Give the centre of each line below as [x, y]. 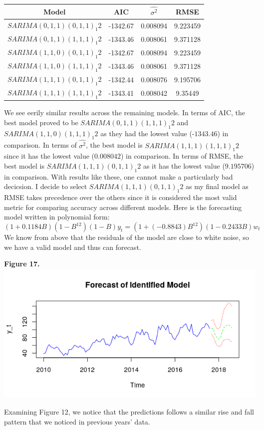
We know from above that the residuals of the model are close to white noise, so [127, 237]
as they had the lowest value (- [147, 133]
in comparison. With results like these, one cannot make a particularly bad [119, 176]
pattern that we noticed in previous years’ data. [77, 421]
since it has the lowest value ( [49, 156]
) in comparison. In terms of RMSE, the [182, 156]
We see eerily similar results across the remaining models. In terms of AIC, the [125, 112]
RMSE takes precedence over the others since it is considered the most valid [121, 197]
